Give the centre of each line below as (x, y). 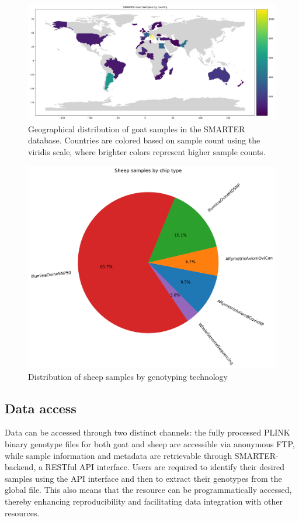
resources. (22, 513)
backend (19, 467)
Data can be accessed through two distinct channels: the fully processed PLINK (147, 432)
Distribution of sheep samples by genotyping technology (128, 376)
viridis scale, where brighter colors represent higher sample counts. (147, 151)
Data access (41, 408)
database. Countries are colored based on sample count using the (144, 140)
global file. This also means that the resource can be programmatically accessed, (148, 490)
